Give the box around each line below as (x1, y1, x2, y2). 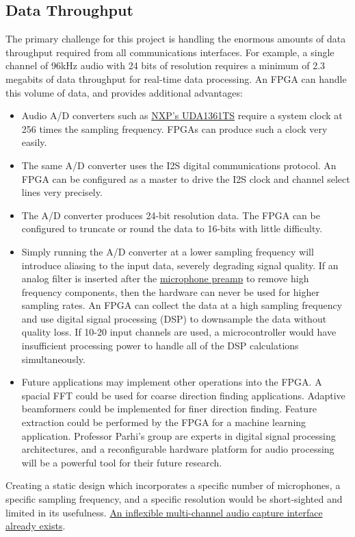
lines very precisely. (21, 185, 103, 199)
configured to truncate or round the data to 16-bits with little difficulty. (21, 221, 323, 236)
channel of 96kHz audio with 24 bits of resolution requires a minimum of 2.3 (5, 58, 326, 73)
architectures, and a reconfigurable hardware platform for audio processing (21, 442, 334, 456)
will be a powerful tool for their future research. (21, 455, 222, 469)
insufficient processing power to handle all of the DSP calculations (21, 338, 299, 353)
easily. (21, 135, 47, 149)
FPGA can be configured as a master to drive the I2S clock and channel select (21, 171, 350, 186)
